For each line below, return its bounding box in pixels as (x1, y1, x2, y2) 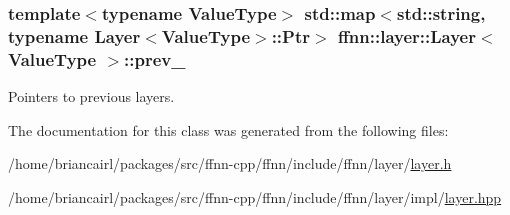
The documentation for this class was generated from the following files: (8, 119, 449, 140)
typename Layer (8, 23, 141, 48)
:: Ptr (271, 23, 310, 48)
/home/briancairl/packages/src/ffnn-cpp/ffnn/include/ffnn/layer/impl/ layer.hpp (8, 186, 502, 207)
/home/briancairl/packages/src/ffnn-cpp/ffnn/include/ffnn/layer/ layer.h (8, 153, 452, 174)
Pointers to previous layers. (8, 86, 175, 107)
